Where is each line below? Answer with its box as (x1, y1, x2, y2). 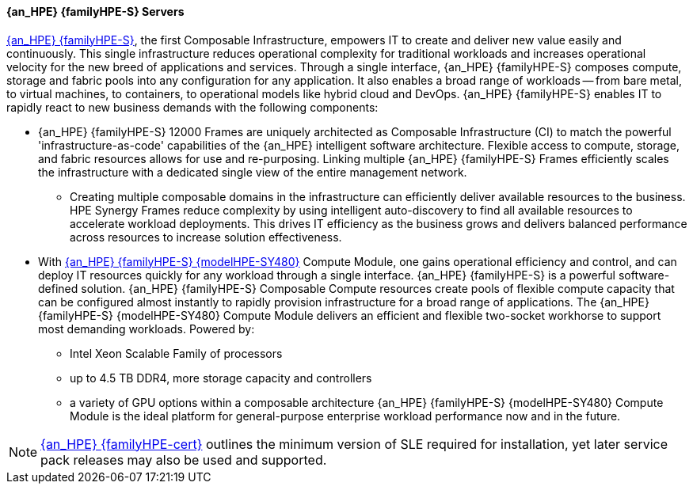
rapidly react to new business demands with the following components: (6, 100, 379, 114)
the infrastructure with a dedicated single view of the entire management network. (38, 165, 467, 179)
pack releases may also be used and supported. (40, 451, 327, 468)
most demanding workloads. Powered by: (38, 321, 255, 336)
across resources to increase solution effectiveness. (70, 230, 342, 244)
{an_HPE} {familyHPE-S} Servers (6, 5, 185, 18)
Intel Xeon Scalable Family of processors (70, 346, 283, 360)
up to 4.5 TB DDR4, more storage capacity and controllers (70, 370, 372, 385)
